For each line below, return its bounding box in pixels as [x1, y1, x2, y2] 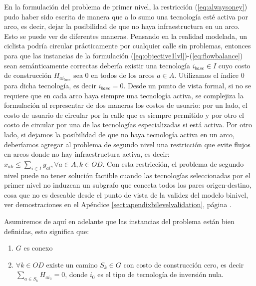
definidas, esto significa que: [4, 226, 89, 236]
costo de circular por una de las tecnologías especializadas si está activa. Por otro [4, 119, 253, 130]
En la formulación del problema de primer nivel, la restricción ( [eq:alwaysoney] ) [4, 1, 248, 11]
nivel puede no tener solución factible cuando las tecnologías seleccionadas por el [4, 170, 251, 180]
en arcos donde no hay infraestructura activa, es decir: [4, 149, 170, 159]
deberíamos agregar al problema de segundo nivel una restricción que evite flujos [4, 139, 251, 149]
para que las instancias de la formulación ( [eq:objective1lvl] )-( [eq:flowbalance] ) [4, 50, 243, 60]
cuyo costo [218, 60, 251, 70]
